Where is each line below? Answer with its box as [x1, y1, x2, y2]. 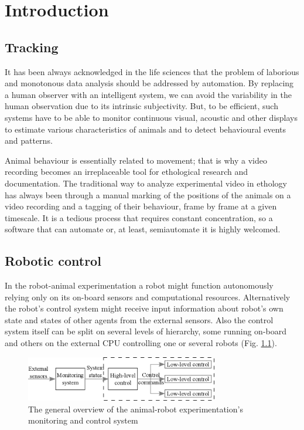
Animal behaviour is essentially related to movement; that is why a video [5, 154, 267, 166]
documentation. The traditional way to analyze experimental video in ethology [5, 177, 287, 189]
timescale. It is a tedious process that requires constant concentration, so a [5, 211, 273, 224]
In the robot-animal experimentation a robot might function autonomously [5, 279, 274, 292]
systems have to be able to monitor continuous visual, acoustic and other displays [5, 111, 298, 123]
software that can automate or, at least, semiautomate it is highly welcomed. [5, 223, 281, 235]
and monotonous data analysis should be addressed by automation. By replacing [5, 77, 294, 89]
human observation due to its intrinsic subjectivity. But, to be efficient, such [5, 100, 278, 112]
